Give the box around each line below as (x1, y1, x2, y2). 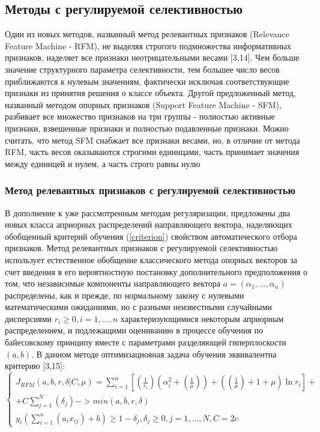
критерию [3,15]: (5, 359, 65, 372)
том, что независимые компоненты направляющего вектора (5, 277, 220, 290)
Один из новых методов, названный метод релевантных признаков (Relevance (5, 28, 289, 40)
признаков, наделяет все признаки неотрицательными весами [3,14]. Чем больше (5, 51, 300, 64)
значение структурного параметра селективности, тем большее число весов (5, 62, 280, 75)
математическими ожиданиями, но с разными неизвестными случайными (5, 300, 272, 313)
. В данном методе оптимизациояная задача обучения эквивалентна (31, 347, 277, 360)
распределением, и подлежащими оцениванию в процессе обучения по (5, 324, 263, 336)
